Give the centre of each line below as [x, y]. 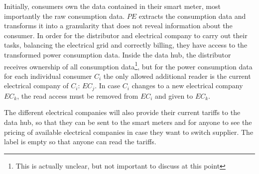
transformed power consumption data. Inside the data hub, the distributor [118, 54]
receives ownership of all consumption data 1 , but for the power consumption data [128, 65]
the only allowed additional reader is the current [177, 76]
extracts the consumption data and [192, 16]
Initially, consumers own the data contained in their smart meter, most [112, 6]
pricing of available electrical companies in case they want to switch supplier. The [129, 132]
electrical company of [36, 86]
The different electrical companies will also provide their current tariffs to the [122, 112]
